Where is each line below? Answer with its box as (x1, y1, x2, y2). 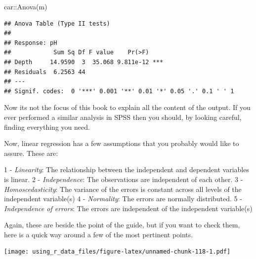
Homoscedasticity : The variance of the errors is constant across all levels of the (4, 184, 242, 194)
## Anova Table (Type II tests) (4, 20, 110, 27)
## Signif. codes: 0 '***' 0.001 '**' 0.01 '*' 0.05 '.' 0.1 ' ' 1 (4, 87, 234, 95)
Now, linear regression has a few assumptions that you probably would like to (4, 138, 239, 148)
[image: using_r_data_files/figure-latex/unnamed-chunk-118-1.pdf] (4, 248, 231, 256)
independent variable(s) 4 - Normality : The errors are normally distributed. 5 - (4, 193, 242, 204)
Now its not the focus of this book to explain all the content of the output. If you (4, 102, 251, 112)
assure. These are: (4, 148, 58, 158)
